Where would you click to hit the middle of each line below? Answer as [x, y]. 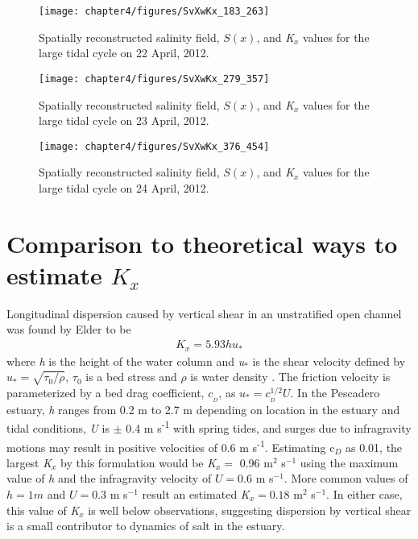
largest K [29, 462]
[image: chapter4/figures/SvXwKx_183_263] [154, 11]
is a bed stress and [131, 377]
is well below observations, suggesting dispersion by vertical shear [250, 510]
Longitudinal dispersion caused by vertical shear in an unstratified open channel [204, 313]
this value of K [43, 510]
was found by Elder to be [69, 329]
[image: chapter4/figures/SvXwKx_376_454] [154, 146]
